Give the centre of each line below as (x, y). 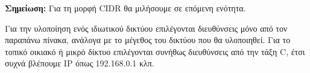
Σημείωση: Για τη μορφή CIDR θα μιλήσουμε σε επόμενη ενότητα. (125, 8)
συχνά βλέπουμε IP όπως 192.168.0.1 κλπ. (80, 63)
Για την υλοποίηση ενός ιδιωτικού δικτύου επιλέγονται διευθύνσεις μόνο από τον (146, 28)
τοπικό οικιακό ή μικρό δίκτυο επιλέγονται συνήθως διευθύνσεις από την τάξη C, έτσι (155, 51)
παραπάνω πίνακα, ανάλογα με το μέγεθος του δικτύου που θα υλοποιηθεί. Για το (148, 40)
